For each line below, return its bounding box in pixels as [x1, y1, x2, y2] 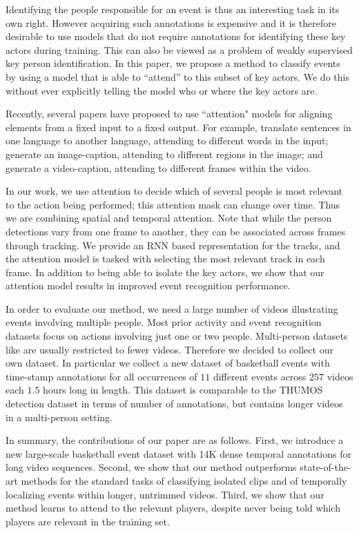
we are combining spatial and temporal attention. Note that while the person [6, 211, 332, 225]
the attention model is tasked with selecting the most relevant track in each [6, 251, 325, 266]
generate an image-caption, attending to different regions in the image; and [6, 146, 323, 161]
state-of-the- [300, 460, 351, 474]
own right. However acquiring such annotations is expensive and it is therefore [6, 15, 336, 30]
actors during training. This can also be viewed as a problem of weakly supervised [6, 42, 353, 57]
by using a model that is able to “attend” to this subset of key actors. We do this [6, 69, 349, 84]
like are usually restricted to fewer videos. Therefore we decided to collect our [6, 342, 333, 356]
